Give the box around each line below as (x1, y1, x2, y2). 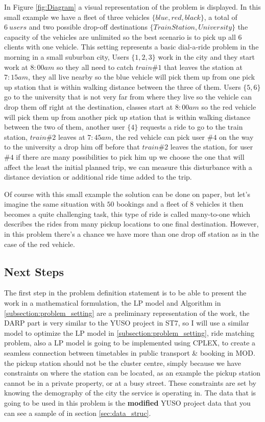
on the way (219, 131, 254, 142)
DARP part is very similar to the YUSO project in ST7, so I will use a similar (4, 317, 249, 328)
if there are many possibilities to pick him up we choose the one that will (16, 151, 245, 162)
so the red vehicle (201, 101, 256, 112)
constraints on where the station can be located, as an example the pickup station (4, 367, 261, 378)
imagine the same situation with (4, 198, 105, 209)
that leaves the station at (164, 61, 243, 72)
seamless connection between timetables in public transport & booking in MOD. (4, 347, 255, 358)
